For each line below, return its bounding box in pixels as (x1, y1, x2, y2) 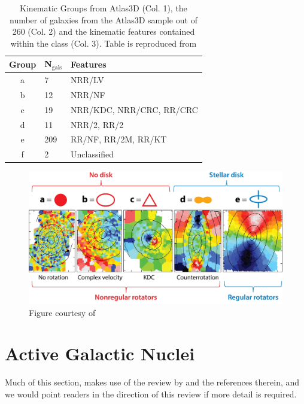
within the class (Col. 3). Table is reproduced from (10, 37, 197, 49)
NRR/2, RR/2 (71, 118, 124, 130)
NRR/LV (71, 74, 104, 86)
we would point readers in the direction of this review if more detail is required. (5, 387, 297, 400)
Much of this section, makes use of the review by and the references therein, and (5, 376, 300, 388)
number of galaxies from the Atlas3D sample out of (9, 13, 197, 26)
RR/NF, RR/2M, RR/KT (71, 133, 167, 145)
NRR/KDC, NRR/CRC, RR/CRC (71, 103, 198, 116)
